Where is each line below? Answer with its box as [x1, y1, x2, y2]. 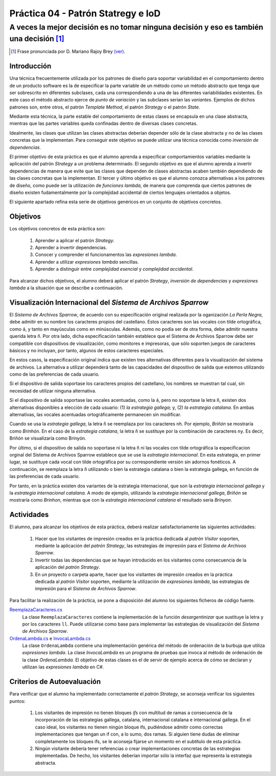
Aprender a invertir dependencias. [35, 245, 107, 251]
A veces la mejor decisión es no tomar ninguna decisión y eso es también [9, 23, 263, 32]
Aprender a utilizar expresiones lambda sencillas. [35, 258, 139, 265]
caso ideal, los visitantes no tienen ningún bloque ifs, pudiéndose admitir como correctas [35, 724, 223, 730]
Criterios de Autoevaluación [9, 677, 101, 686]
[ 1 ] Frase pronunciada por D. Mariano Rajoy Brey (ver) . [11, 49, 125, 55]
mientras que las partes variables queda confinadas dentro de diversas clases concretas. [9, 120, 198, 126]
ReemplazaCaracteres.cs [9, 607, 62, 613]
